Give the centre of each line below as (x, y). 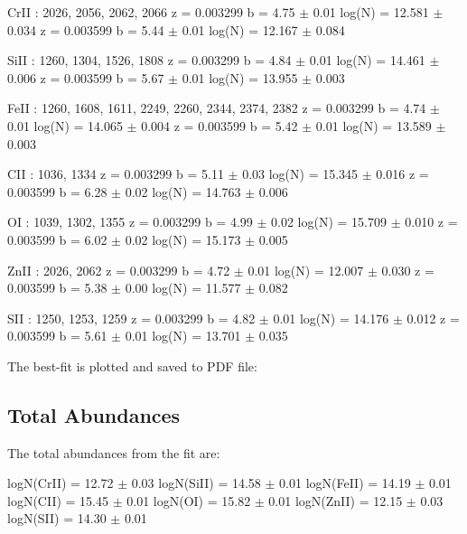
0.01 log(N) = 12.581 (371, 12)
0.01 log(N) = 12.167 (240, 29)
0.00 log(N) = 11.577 (183, 288)
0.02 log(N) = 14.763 (183, 191)
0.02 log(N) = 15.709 (329, 222)
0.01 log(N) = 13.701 (183, 336)
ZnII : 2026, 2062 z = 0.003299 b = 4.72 (119, 270)
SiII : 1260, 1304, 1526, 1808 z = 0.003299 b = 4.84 (149, 60)
